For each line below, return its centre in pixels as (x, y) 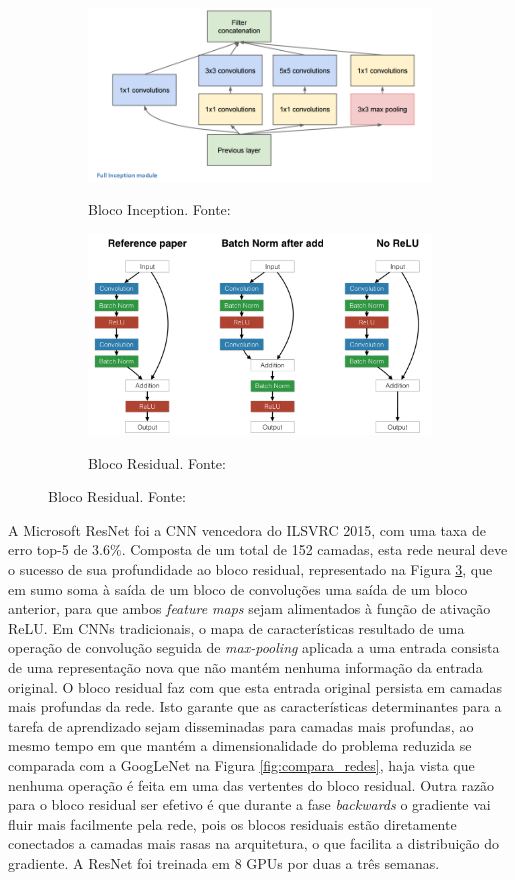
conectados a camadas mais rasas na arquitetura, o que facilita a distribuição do (253, 843)
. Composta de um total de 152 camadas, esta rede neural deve (314, 549)
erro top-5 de (48, 549)
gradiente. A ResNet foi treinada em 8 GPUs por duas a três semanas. (224, 862)
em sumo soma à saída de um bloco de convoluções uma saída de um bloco (238, 588)
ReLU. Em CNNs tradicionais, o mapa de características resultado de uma (236, 627)
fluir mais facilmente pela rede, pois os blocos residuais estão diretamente (232, 823)
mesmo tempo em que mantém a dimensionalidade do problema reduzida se (240, 745)
